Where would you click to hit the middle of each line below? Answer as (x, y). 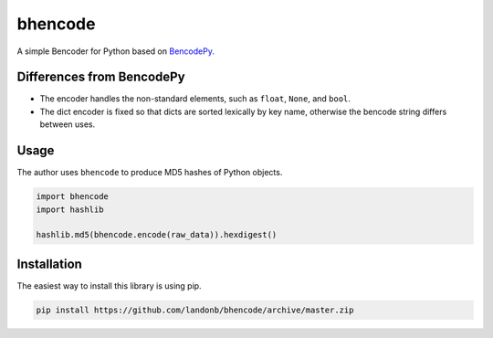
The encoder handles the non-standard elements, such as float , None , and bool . (195, 99)
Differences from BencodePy (101, 77)
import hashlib (70, 209)
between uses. (68, 124)
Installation (49, 264)
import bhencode (73, 197)
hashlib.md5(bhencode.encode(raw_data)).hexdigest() (157, 235)
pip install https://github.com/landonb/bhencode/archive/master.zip (195, 310)
